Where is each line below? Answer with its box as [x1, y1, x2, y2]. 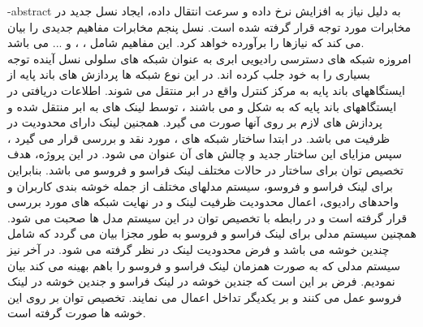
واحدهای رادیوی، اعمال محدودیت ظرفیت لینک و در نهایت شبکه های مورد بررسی [7, 193, 399, 210]
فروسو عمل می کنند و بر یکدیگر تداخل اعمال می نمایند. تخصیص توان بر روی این [7, 288, 402, 305]
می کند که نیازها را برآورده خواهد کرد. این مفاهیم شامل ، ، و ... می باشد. [7, 34, 365, 51]
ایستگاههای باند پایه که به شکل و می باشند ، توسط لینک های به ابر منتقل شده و [7, 97, 397, 114]
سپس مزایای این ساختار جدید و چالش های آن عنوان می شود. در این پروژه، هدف [7, 145, 403, 162]
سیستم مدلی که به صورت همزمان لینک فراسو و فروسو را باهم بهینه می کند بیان [7, 256, 400, 273]
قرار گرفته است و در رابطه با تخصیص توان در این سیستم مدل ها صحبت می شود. [7, 209, 408, 226]
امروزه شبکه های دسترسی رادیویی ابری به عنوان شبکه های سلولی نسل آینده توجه [7, 49, 412, 67]
